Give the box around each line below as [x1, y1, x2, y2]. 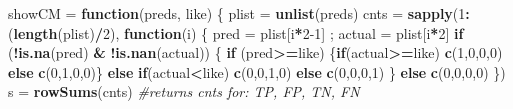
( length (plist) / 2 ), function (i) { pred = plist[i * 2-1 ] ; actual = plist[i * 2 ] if [8, 22, 464, 43]
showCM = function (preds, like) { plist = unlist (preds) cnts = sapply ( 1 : [8, 3, 470, 23]
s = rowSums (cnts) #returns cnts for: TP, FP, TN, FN [8, 81, 360, 102]
